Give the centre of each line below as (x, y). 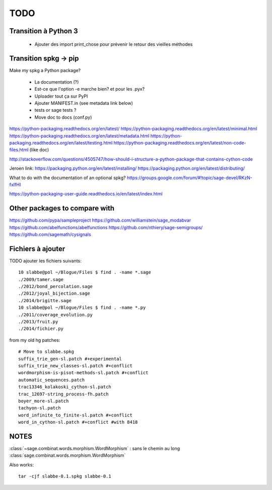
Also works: (21, 465)
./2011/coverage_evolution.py (56, 314)
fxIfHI (15, 184)
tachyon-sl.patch (40, 408)
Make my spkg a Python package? (45, 71)
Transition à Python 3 (44, 31)
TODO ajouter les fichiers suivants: (45, 261)
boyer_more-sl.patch (44, 401)
